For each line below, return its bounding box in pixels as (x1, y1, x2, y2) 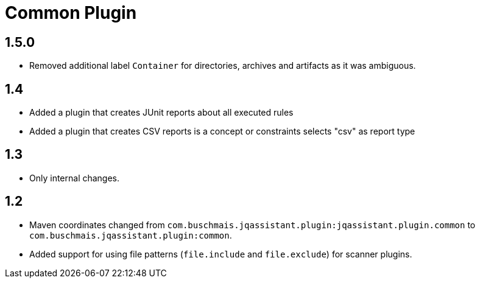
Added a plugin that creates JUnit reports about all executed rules (29, 107, 294, 118)
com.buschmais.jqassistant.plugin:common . (29, 229, 232, 240)
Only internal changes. (29, 172, 120, 183)
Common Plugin (5, 2, 137, 23)
